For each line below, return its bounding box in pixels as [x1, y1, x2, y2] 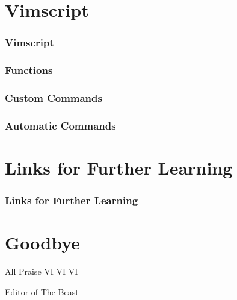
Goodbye [5, 230, 81, 255]
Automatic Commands [5, 117, 116, 133]
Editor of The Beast [5, 285, 79, 298]
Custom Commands [5, 90, 102, 105]
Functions [5, 63, 53, 78]
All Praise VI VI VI [5, 265, 78, 278]
